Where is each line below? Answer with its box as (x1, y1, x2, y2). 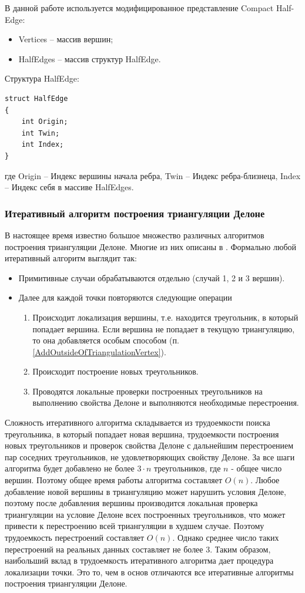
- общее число (231, 462, 282, 474)
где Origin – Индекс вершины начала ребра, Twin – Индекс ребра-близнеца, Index (5, 169, 301, 181)
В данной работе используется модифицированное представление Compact (5, 2, 274, 14)
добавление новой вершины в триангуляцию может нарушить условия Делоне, (5, 485, 286, 497)
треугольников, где (154, 462, 221, 474)
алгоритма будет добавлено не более (5, 462, 135, 474)
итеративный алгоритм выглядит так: (5, 252, 137, 264)
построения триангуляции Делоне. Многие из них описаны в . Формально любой (5, 240, 297, 252)
